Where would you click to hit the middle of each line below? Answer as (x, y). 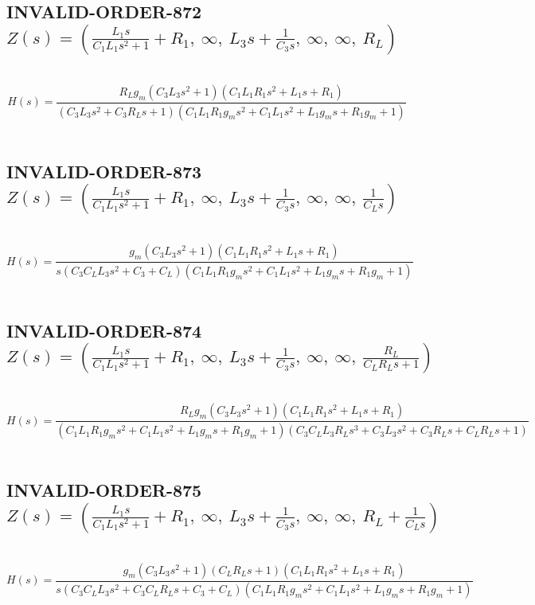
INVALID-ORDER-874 (104, 330)
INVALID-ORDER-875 (104, 490)
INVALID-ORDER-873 (104, 171)
